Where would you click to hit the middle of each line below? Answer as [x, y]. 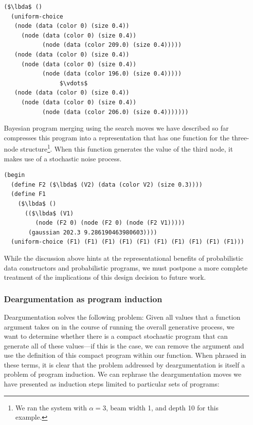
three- [240, 137]
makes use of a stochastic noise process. [63, 158]
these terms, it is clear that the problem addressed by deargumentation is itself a [125, 364]
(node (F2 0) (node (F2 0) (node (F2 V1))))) [110, 223]
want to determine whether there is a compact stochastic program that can [116, 336]
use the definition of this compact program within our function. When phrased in [125, 355]
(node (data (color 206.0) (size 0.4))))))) [115, 112]
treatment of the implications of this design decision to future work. [105, 277]
